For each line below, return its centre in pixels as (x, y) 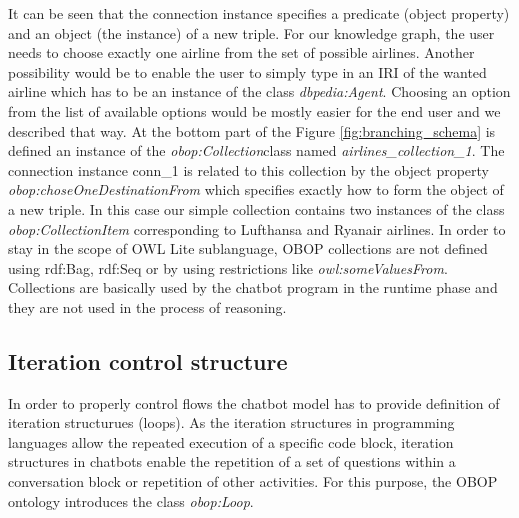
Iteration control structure (148, 360)
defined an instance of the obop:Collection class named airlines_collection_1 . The (256, 150)
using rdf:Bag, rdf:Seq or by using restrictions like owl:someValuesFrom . (228, 267)
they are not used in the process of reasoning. (147, 306)
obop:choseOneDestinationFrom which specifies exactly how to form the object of (256, 189)
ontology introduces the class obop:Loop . (131, 500)
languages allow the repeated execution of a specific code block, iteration (231, 441)
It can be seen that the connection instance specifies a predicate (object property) (259, 13)
